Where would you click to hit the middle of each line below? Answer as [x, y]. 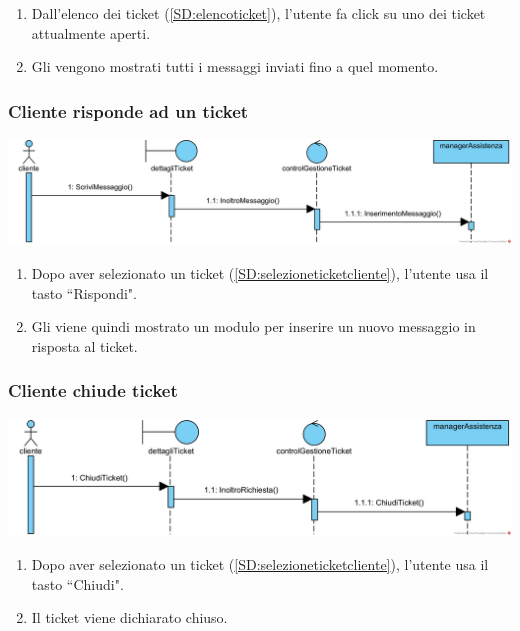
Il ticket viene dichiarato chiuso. [129, 617]
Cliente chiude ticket [93, 390]
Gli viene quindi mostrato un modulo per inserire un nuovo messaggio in [253, 326]
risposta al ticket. [84, 345]
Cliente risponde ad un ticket [128, 110]
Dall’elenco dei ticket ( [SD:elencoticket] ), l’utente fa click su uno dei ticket [258, 13]
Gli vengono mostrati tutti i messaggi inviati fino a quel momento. [235, 66]
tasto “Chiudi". [77, 583]
